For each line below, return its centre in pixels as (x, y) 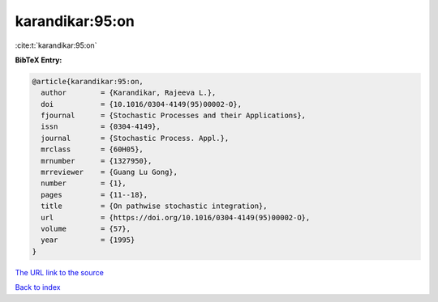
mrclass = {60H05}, (92, 149)
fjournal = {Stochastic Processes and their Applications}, (174, 116)
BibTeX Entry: (39, 60)
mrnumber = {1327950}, (97, 161)
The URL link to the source (60, 272)
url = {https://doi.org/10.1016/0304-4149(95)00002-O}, (176, 217)
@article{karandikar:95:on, (88, 81)
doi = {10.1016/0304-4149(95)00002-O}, (142, 104)
